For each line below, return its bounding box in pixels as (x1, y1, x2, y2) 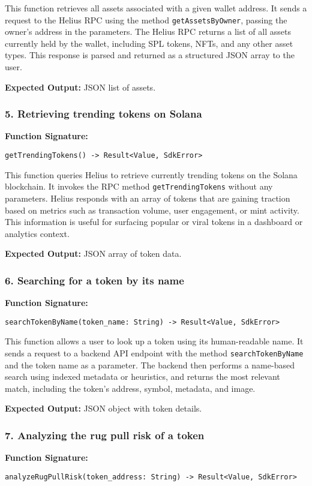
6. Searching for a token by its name (5, 272, 184, 287)
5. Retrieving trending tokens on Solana (5, 106, 202, 121)
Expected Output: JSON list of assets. (5, 80, 156, 93)
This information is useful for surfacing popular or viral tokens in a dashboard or (5, 215, 303, 228)
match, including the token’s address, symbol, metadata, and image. (5, 382, 256, 394)
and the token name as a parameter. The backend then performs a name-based (5, 358, 295, 371)
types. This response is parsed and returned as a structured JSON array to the (5, 49, 295, 61)
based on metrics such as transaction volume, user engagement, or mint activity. (5, 203, 299, 216)
